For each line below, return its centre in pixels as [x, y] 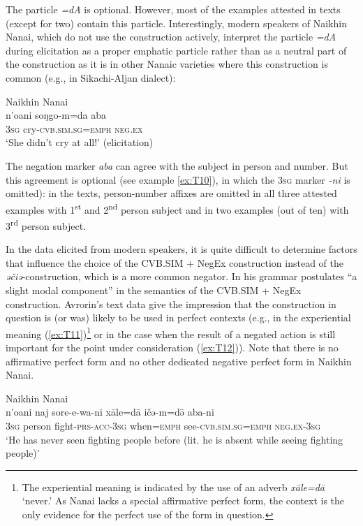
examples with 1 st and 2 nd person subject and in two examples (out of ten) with [177, 208]
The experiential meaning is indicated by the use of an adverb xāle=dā [173, 487]
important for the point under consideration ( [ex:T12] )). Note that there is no [172, 348]
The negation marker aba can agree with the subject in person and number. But [177, 165]
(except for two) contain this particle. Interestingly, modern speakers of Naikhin [176, 23]
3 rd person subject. [46, 224]
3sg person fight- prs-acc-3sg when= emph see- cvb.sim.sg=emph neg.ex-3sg [163, 425]
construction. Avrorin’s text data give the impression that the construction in [171, 304]
